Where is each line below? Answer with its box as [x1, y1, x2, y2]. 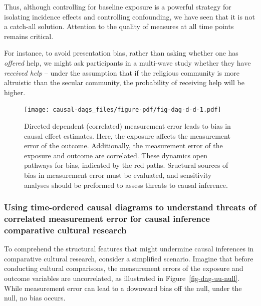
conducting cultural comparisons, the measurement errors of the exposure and [4, 263, 243, 273]
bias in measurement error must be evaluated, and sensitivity [24, 169, 212, 180]
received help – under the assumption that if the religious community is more [4, 67, 240, 78]
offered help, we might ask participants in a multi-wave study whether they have [4, 57, 251, 68]
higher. [4, 87, 26, 97]
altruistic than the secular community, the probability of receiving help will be [4, 77, 244, 88]
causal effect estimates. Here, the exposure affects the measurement [24, 130, 230, 141]
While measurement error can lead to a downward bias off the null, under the [4, 282, 242, 293]
